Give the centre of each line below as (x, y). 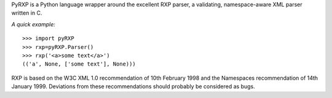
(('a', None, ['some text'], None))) (79, 64)
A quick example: (33, 24)
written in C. (27, 13)
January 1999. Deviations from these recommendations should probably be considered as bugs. (133, 86)
